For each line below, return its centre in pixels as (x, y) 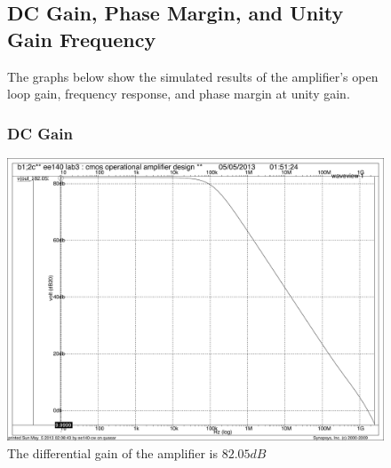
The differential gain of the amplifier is (112, 452)
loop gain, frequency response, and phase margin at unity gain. (179, 94)
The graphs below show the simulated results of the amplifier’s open (193, 76)
